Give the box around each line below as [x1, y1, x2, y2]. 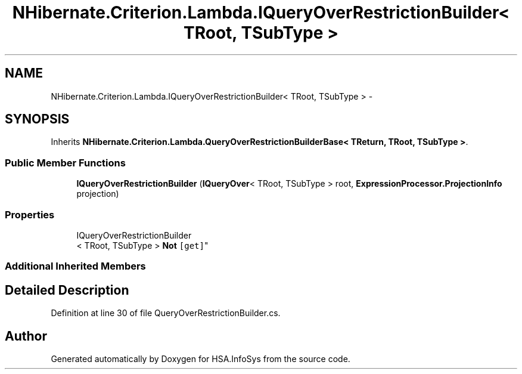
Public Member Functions [5, 156, 126, 169]
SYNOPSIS [5, 112, 70, 127]
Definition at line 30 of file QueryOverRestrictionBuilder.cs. [51, 308, 281, 319]
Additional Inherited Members [5, 260, 146, 273]
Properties [5, 208, 55, 221]
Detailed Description [5, 282, 129, 298]
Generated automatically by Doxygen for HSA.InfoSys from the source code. [51, 354, 350, 364]
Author [5, 328, 47, 344]
